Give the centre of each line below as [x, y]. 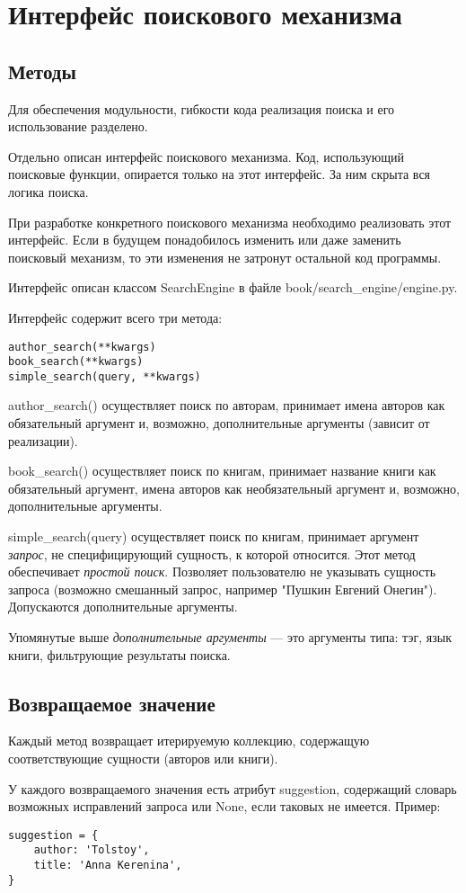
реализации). [43, 440]
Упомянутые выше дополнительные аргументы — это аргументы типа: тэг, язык [230, 637]
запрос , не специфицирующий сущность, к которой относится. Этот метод [212, 554]
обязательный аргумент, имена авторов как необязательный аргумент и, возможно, [234, 488]
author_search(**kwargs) [82, 347]
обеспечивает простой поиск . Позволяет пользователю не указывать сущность [222, 572]
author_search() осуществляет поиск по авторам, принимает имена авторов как [227, 405]
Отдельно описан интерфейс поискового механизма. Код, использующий [206, 156]
